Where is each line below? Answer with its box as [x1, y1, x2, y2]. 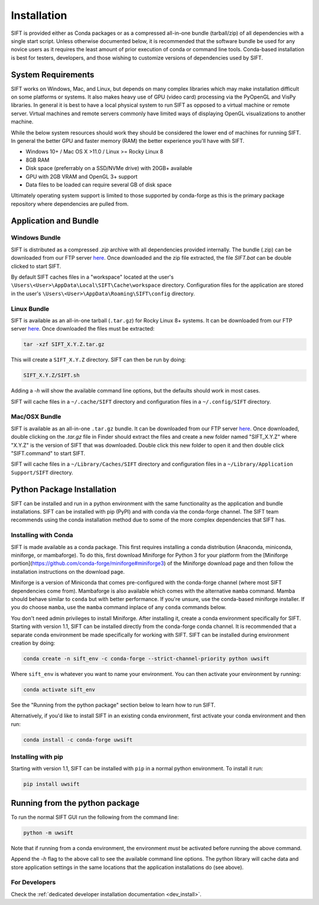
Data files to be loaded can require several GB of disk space [25, 181, 172, 188]
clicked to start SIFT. [11, 263, 61, 270]
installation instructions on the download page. [11, 568, 125, 575]
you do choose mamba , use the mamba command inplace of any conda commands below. [11, 604, 227, 611]
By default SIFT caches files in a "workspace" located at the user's [11, 273, 174, 280]
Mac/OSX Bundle [11, 413, 61, 421]
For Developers [11, 878, 56, 887]
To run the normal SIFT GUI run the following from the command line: [11, 813, 180, 821]
